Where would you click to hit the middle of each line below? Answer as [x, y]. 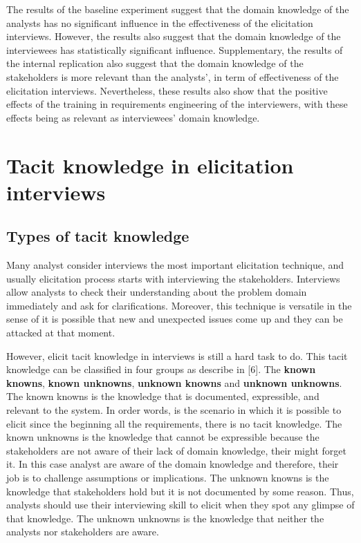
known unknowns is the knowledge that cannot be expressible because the [163, 437]
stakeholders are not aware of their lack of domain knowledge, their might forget [176, 450]
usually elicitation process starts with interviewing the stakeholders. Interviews [173, 278]
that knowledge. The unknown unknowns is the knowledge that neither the [165, 518]
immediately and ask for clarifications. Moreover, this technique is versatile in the [179, 305]
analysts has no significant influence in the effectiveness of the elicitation [160, 22]
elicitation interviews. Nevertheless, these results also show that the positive [167, 90]
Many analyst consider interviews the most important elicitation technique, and [175, 265]
